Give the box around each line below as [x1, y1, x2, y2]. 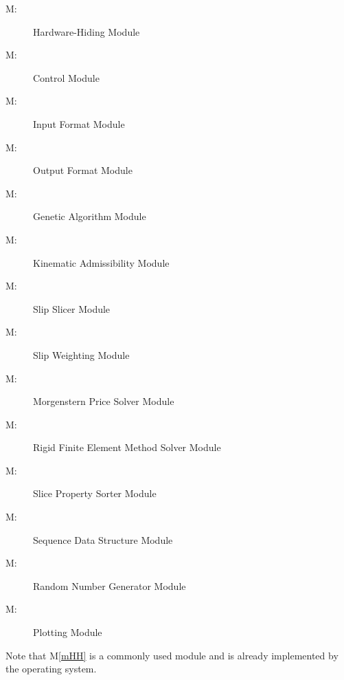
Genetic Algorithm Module [33, 209, 146, 223]
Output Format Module [33, 163, 133, 177]
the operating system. [5, 661, 97, 676]
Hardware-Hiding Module [33, 24, 140, 39]
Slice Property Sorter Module [33, 486, 157, 501]
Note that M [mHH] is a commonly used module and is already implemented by [5, 648, 339, 662]
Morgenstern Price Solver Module [33, 394, 174, 408]
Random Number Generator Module [33, 578, 186, 593]
